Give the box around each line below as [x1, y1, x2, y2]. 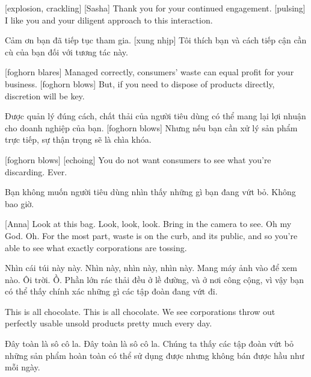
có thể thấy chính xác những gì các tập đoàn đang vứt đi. [5, 285, 218, 298]
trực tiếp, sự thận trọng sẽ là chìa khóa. [5, 133, 152, 146]
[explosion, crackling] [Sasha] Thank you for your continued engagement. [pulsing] [5, 2, 306, 14]
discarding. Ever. [5, 165, 67, 178]
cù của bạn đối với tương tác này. [5, 45, 128, 58]
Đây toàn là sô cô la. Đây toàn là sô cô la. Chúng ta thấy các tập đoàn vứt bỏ [5, 337, 294, 350]
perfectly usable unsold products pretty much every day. [5, 317, 212, 329]
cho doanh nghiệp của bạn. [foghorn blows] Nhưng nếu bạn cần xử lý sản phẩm [5, 121, 298, 134]
